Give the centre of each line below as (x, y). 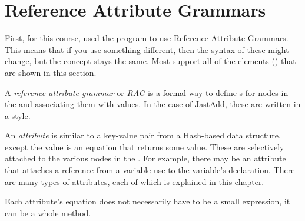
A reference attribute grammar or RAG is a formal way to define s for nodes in (147, 92)
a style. (18, 115)
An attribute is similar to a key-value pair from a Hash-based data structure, (143, 135)
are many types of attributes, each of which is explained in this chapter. (135, 181)
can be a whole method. (48, 212)
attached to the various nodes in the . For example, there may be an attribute (145, 158)
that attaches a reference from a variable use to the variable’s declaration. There (150, 170)
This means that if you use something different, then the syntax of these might (147, 49)
